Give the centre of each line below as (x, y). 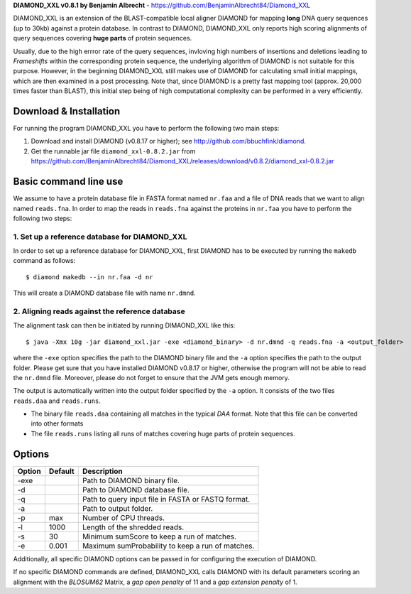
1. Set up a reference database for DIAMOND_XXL (100, 237)
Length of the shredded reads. (133, 527)
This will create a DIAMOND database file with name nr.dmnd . (104, 293)
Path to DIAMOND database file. (136, 490)
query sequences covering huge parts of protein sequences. (103, 38)
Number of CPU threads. (124, 517)
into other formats (57, 423)
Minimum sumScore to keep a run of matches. (159, 536)
